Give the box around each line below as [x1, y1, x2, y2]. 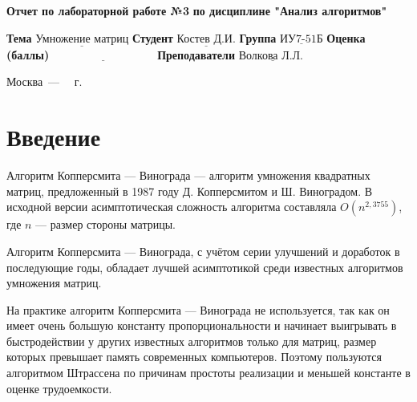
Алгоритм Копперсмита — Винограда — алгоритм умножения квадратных [6, 167, 370, 184]
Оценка [326, 29, 366, 46]
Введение [6, 120, 101, 153]
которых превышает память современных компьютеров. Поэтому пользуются [6, 348, 382, 365]
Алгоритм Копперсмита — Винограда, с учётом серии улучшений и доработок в [6, 242, 400, 259]
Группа [239, 29, 277, 46]
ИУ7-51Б [279, 33, 323, 45]
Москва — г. [6, 73, 83, 90]
